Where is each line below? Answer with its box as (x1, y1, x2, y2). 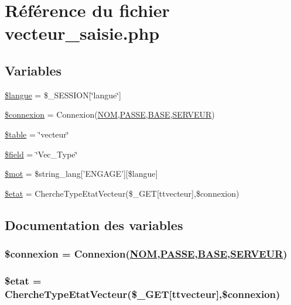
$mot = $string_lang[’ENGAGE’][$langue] (5, 167, 158, 180)
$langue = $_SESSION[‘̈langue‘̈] (5, 88, 121, 101)
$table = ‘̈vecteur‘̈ (5, 128, 69, 140)
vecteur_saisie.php (5, 21, 160, 45)
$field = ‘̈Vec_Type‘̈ (5, 148, 78, 160)
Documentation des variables (5, 215, 183, 234)
